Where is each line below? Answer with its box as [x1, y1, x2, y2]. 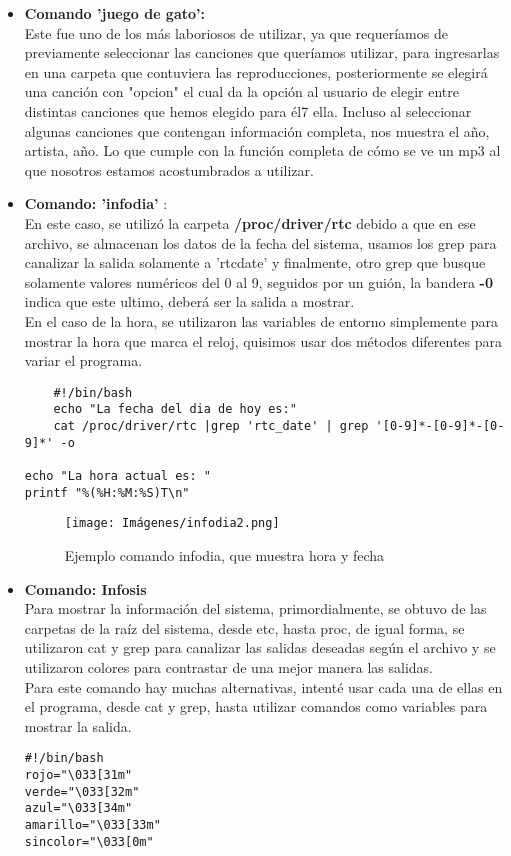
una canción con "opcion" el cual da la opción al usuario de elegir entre [24, 81, 459, 102]
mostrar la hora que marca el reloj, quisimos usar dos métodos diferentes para [24, 330, 503, 351]
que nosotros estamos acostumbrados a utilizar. [24, 159, 314, 180]
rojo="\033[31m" [24, 767, 133, 782]
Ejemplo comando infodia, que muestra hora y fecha [64, 544, 385, 565]
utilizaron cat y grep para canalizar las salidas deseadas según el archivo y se [24, 637, 496, 658]
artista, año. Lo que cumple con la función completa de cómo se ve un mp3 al [24, 140, 501, 161]
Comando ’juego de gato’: [24, 3, 205, 23]
